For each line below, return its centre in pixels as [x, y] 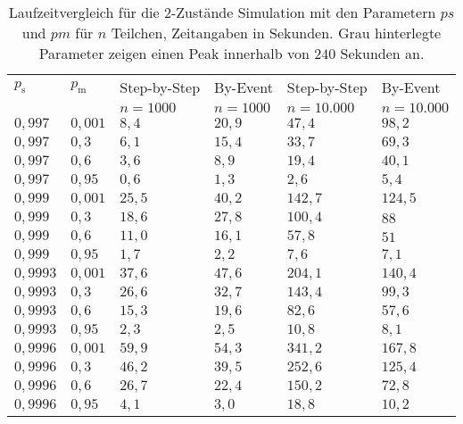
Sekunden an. [382, 53]
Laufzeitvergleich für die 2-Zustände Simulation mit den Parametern [222, 12]
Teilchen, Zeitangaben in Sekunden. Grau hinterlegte [276, 33]
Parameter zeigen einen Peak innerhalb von [174, 53]
